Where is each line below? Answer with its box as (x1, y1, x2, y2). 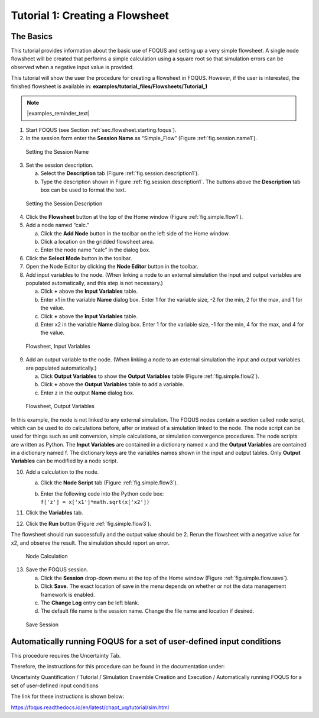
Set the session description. (25, 161, 94, 169)
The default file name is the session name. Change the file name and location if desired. (40, 607, 255, 614)
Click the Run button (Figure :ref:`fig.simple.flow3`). (25, 520, 152, 527)
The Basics (11, 31, 53, 41)
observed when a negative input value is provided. (11, 63, 134, 70)
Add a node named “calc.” (25, 222, 90, 229)
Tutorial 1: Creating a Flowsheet (11, 9, 170, 22)
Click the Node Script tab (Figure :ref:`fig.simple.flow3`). (40, 479, 178, 486)
